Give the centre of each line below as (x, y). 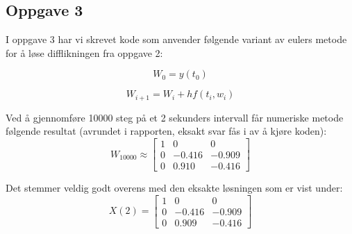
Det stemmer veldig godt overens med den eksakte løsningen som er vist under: (174, 188)
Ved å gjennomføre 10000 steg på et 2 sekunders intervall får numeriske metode (175, 117)
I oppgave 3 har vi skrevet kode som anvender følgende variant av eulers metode (176, 39)
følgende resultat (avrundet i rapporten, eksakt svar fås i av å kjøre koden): (166, 131)
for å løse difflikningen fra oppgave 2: (84, 52)
